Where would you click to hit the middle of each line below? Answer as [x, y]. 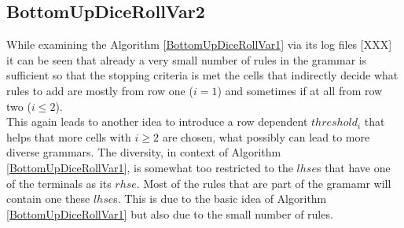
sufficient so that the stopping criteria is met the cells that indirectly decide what [202, 75]
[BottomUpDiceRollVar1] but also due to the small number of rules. [170, 213]
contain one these [48, 199]
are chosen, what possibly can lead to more [266, 136]
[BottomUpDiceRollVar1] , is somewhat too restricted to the [150, 167]
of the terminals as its [59, 183]
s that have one [353, 167]
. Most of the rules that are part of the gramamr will [264, 183]
